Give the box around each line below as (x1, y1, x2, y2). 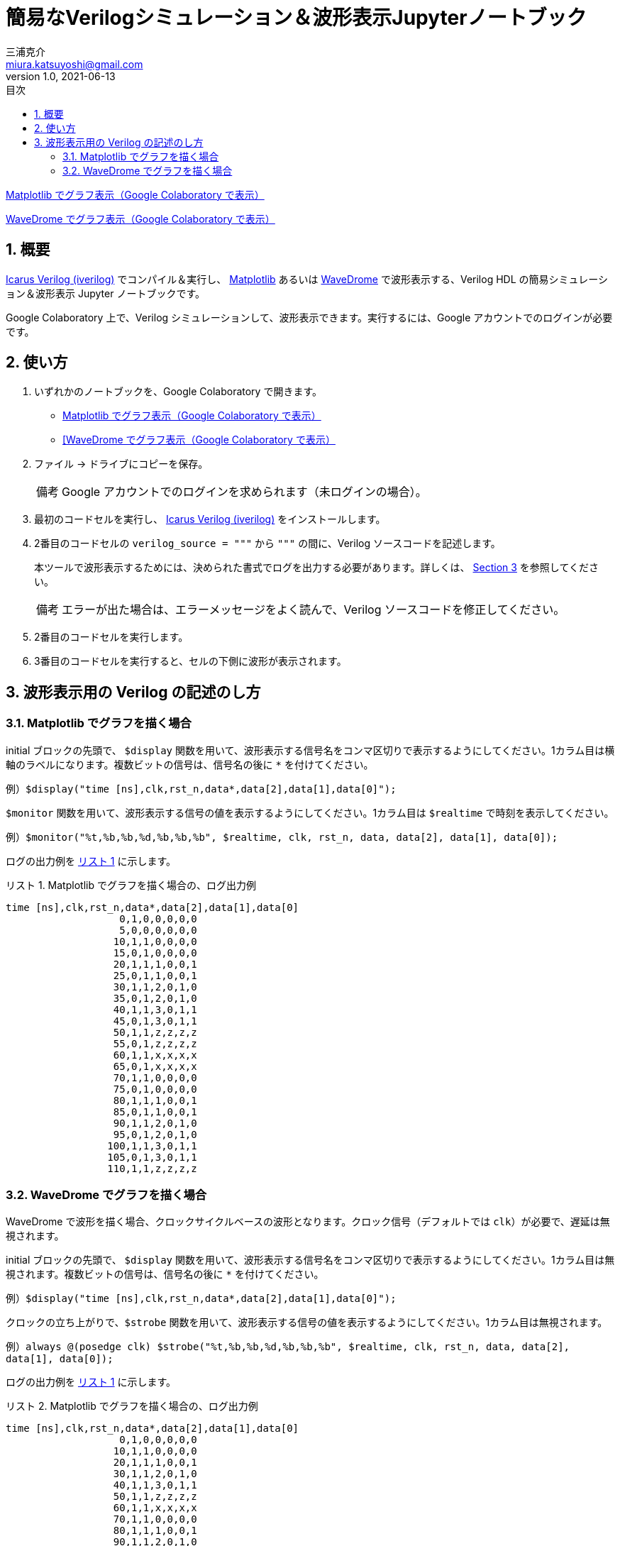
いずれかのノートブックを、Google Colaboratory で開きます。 (34, 385, 323, 398)
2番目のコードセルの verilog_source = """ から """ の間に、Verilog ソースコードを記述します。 (34, 537, 501, 550)
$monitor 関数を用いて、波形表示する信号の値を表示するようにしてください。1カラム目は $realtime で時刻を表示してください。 (6, 806, 614, 819)
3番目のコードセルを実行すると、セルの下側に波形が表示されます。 (34, 655, 347, 668)
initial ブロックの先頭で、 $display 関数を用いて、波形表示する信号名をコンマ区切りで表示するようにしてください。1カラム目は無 (6, 1254, 615, 1266)
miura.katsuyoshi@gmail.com (6, 57, 143, 70)
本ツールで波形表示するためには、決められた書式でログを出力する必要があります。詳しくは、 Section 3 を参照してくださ (34, 561, 599, 574)
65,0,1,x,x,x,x (113, 1060, 197, 1072)
